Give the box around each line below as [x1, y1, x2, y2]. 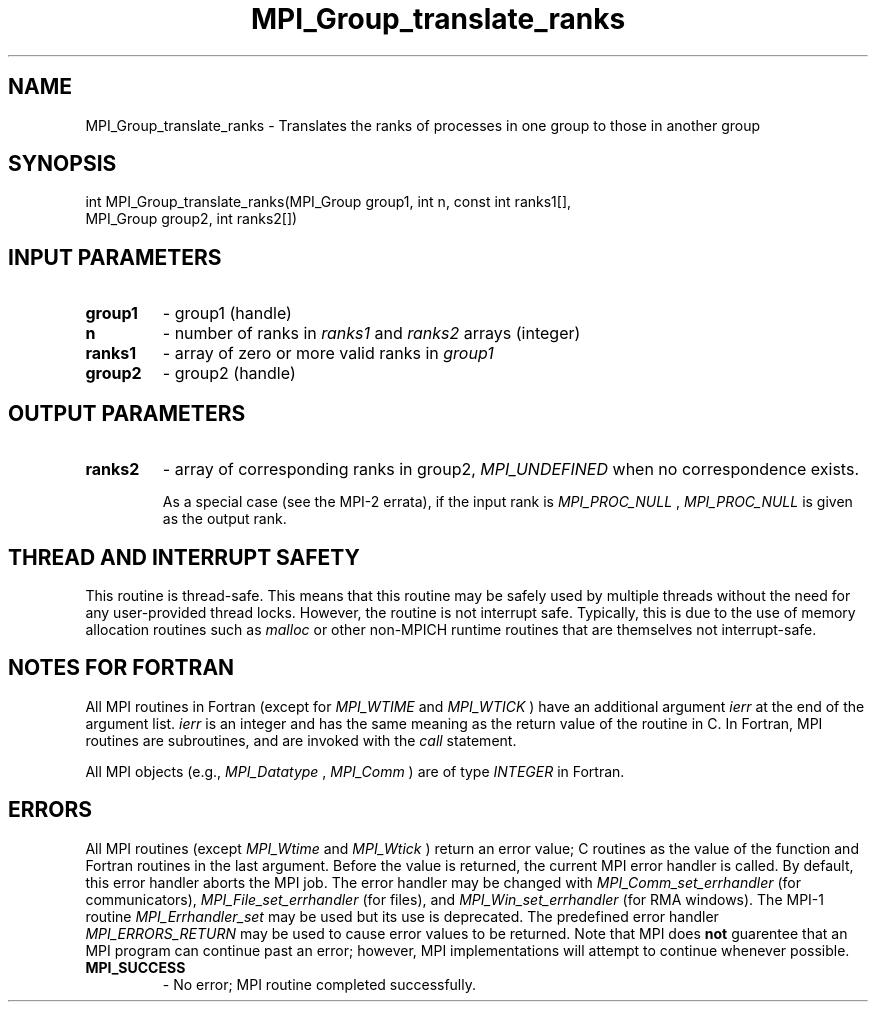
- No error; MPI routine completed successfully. [162, 975, 477, 993]
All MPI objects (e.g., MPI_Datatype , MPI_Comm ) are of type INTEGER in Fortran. [85, 762, 625, 780]
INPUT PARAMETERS [8, 244, 222, 270]
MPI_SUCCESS [85, 958, 186, 976]
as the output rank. [162, 510, 287, 528]
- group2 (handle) [162, 363, 296, 384]
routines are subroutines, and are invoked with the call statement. [85, 731, 517, 749]
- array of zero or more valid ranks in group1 [162, 343, 494, 364]
